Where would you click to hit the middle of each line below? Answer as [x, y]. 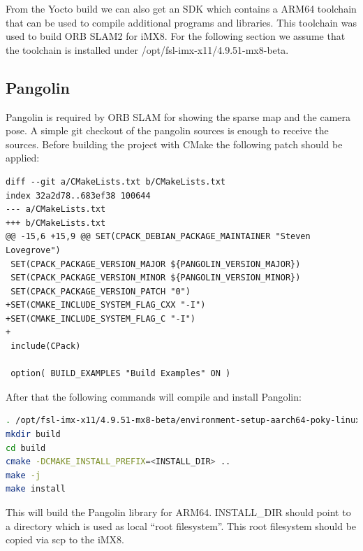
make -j [23, 475]
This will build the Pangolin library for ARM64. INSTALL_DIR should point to [178, 512]
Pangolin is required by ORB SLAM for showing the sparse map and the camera [178, 116]
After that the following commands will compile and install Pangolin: [154, 396]
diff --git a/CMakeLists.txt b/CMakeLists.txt [116, 181]
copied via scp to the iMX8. [65, 539]
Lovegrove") [33, 250]
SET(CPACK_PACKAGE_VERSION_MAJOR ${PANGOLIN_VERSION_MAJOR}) [156, 264]
